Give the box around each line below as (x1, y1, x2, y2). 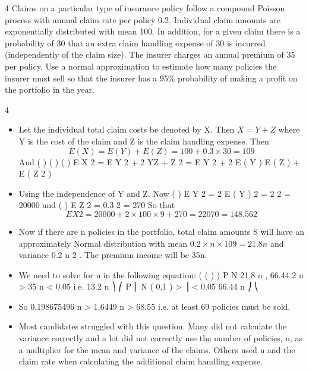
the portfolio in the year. (5, 83, 94, 96)
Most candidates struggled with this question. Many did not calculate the (18, 320, 287, 332)
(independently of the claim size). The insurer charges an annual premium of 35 (5, 48, 295, 61)
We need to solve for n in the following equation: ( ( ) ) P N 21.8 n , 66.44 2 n (18, 268, 304, 281)
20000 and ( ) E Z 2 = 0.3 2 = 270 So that (18, 199, 175, 211)
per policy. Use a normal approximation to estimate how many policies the (5, 59, 277, 72)
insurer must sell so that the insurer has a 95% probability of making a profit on (5, 71, 298, 84)
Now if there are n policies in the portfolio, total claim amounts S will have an (18, 225, 304, 237)
